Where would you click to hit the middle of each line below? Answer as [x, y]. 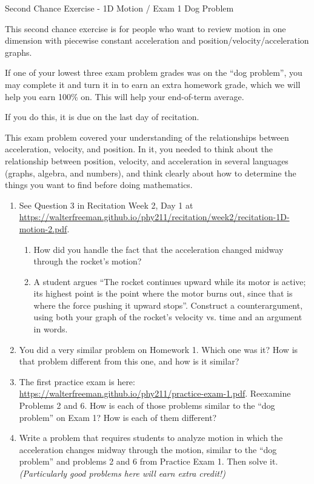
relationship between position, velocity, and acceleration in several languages [147, 160]
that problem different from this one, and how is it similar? [129, 361]
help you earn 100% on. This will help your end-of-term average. [125, 96]
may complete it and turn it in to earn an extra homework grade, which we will [153, 84]
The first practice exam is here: [77, 381]
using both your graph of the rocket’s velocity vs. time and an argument [168, 317]
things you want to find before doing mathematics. [99, 185]
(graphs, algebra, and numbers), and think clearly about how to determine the [151, 173]
